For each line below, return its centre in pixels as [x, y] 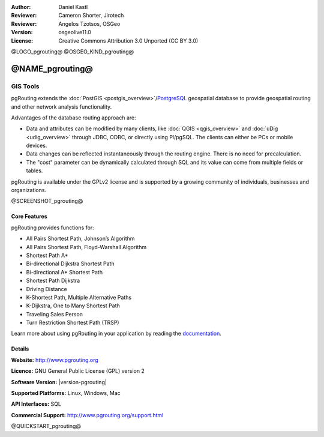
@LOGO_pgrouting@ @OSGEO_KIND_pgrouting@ [73, 52]
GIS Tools [25, 86]
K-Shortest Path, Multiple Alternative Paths [79, 297]
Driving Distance [46, 289]
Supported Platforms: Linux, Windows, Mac [66, 393]
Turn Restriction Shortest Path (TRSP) [73, 323]
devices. [37, 146]
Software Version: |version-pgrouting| [59, 382]
